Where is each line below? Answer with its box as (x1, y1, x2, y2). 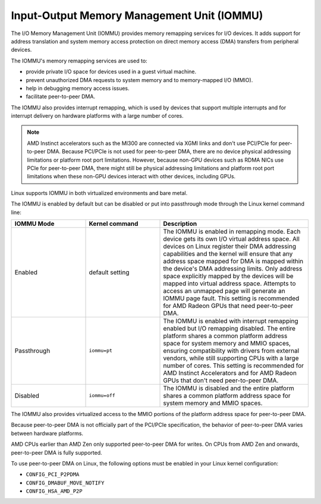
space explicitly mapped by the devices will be (163, 272, 294, 280)
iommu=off (89, 392, 115, 399)
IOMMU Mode (14, 219, 55, 228)
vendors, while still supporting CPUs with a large (163, 354, 300, 362)
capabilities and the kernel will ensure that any (163, 250, 293, 258)
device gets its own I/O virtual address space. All (163, 235, 300, 243)
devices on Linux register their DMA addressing (163, 242, 297, 250)
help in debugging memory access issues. (26, 84, 130, 92)
